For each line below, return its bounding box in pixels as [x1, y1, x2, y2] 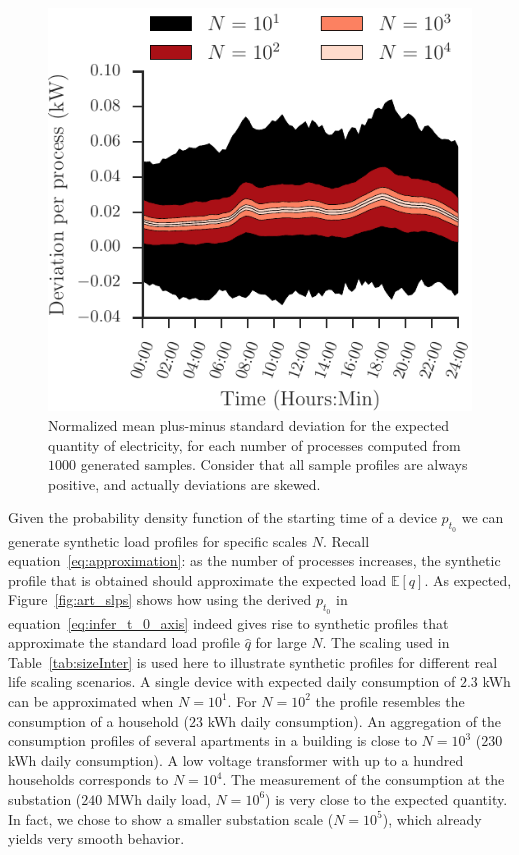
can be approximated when [8, 690, 174, 711]
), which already [382, 808, 482, 829]
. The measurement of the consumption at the [222, 769, 505, 790]
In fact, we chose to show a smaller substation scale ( [8, 808, 334, 829]
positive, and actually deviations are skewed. [48, 473, 321, 494]
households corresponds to [8, 769, 169, 790]
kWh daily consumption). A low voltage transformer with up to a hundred [8, 749, 464, 770]
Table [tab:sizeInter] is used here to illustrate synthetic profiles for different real [8, 651, 498, 672]
